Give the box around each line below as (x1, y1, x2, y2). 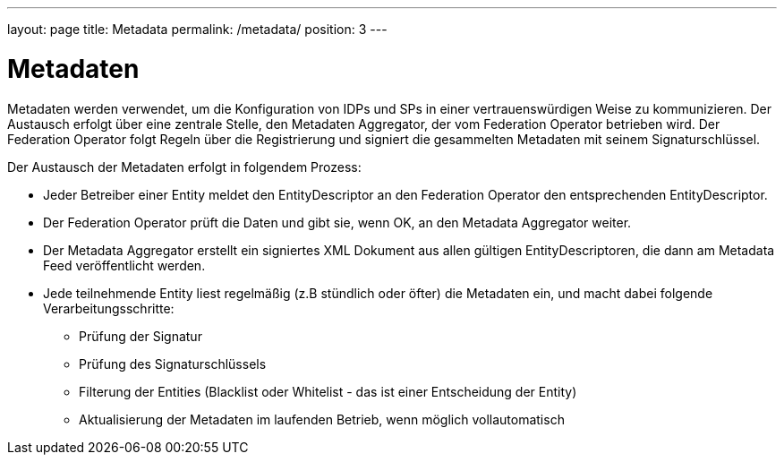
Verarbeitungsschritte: (43, 300, 175, 316)
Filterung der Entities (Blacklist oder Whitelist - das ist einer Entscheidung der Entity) (79, 383, 577, 399)
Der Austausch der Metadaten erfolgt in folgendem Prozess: (7, 158, 362, 175)
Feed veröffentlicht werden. (43, 257, 206, 273)
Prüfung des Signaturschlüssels (79, 355, 267, 372)
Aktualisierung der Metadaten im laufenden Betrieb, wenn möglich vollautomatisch (79, 411, 565, 427)
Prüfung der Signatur (79, 328, 202, 344)
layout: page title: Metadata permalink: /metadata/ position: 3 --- (7, 21, 388, 37)
